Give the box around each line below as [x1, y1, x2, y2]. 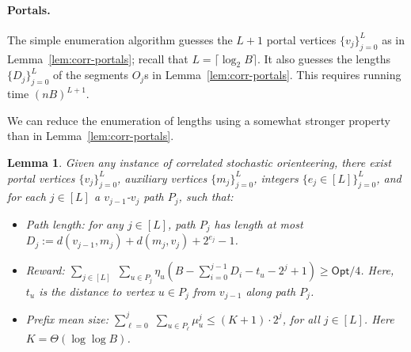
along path [245, 282, 296, 299]
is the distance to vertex [39, 282, 154, 299]
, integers [253, 169, 299, 186]
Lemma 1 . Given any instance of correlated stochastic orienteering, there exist [7, 153, 391, 170]
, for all [282, 310, 320, 327]
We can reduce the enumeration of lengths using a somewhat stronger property [7, 112, 390, 128]
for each [7, 188, 46, 205]
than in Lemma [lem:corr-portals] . [7, 127, 174, 144]
